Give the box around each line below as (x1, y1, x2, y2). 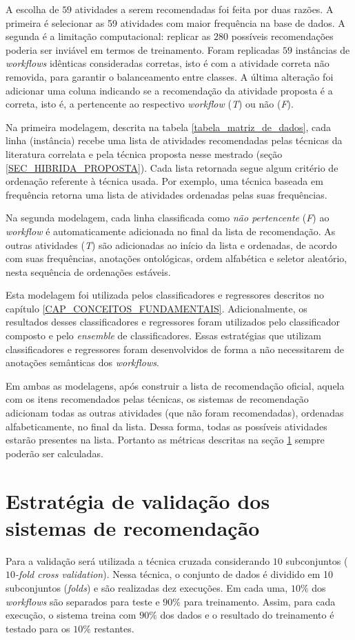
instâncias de (295, 42, 350, 57)
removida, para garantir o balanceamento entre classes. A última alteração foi (6, 69, 334, 83)
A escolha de (6, 2, 59, 16)
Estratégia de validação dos (6, 486, 270, 514)
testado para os (6, 621, 70, 635)
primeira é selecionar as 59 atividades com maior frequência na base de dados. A (6, 15, 345, 30)
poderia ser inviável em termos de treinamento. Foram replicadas (6, 42, 280, 57)
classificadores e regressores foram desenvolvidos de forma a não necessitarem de (6, 341, 344, 356)
